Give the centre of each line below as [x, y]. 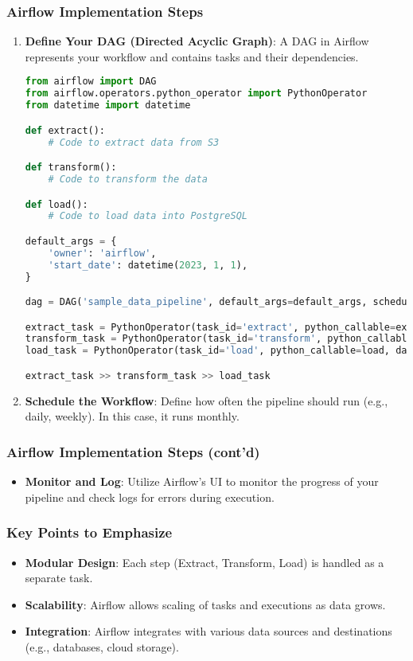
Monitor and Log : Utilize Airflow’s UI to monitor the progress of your [202, 481]
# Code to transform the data [128, 179]
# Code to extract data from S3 [134, 142]
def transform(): [71, 168]
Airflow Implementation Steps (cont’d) [133, 451]
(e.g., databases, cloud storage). [102, 646]
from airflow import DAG [91, 82]
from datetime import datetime [108, 106]
